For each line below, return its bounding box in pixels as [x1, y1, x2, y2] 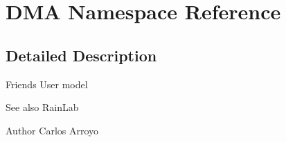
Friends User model [6, 77, 88, 91]
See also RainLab [6, 100, 79, 114]
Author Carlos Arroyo [6, 123, 99, 137]
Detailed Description [6, 44, 157, 65]
